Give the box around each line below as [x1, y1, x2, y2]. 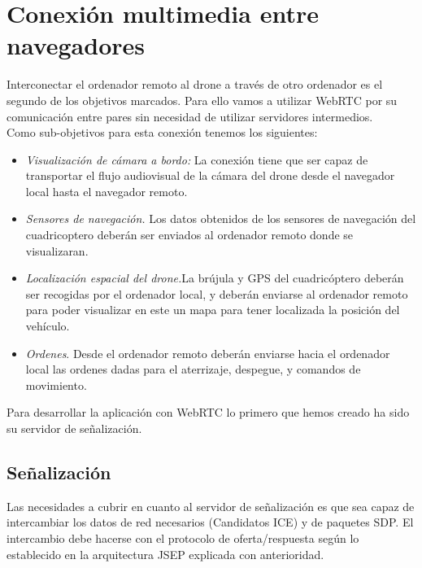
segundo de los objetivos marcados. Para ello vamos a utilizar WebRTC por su [7, 91, 398, 108]
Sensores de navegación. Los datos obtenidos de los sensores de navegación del [25, 210, 416, 227]
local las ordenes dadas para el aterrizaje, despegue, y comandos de [25, 360, 361, 378]
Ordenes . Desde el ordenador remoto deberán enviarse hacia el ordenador [25, 344, 390, 361]
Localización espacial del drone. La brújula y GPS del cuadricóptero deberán [25, 269, 404, 286]
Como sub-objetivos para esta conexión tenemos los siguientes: [7, 124, 318, 141]
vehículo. [25, 317, 70, 334]
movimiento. [25, 376, 87, 393]
